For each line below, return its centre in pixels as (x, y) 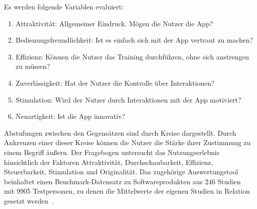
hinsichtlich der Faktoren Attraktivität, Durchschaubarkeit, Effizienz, (108, 162)
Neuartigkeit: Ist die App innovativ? (70, 116)
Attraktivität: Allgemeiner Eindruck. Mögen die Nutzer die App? (114, 23)
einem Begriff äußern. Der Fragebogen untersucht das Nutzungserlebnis (112, 152)
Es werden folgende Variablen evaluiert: (64, 6)
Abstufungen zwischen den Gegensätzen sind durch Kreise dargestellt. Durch (120, 132)
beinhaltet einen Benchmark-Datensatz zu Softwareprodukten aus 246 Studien (123, 181)
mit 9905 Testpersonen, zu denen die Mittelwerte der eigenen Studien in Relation (127, 191)
